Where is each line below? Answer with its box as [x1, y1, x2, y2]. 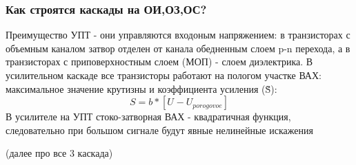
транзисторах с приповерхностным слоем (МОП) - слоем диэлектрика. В [6, 54, 313, 69]
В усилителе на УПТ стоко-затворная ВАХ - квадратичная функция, [6, 109, 291, 124]
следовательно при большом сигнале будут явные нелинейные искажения [6, 122, 313, 137]
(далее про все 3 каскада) [6, 146, 113, 160]
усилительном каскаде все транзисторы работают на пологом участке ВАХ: [6, 68, 322, 82]
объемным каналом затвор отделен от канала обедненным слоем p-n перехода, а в [6, 41, 350, 55]
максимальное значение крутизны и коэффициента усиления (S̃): [6, 81, 277, 96]
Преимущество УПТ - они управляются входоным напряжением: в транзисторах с [6, 27, 350, 42]
